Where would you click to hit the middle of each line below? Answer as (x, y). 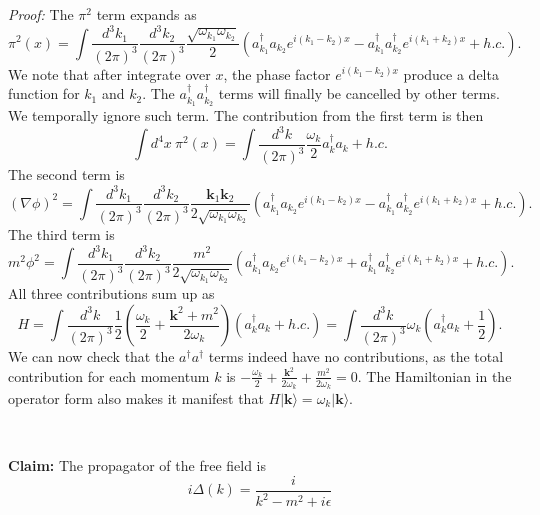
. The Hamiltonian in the (434, 375)
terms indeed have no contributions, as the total (356, 356)
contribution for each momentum (109, 375)
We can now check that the (91, 356)
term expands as (146, 14)
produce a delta (451, 73)
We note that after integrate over (109, 73)
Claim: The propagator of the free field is (137, 465)
